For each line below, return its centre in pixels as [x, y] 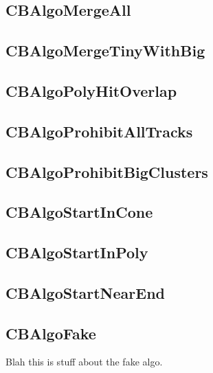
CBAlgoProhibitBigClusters [107, 171]
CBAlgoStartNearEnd [85, 292]
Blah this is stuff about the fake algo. [84, 362]
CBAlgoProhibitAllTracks [99, 131]
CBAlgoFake [51, 333]
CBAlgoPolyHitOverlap [91, 90]
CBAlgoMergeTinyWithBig [105, 50]
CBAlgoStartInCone [79, 212]
